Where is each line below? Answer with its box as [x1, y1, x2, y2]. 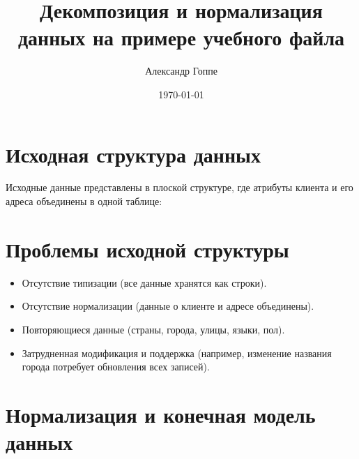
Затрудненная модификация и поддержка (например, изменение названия [22, 345, 332, 360]
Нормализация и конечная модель [6, 400, 316, 428]
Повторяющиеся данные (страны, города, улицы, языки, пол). [22, 322, 285, 336]
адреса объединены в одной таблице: [6, 194, 162, 209]
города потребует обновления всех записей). [22, 359, 210, 374]
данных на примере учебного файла [17, 23, 345, 52]
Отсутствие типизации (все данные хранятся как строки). [22, 275, 267, 289]
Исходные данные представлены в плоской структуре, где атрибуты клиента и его [6, 180, 353, 195]
